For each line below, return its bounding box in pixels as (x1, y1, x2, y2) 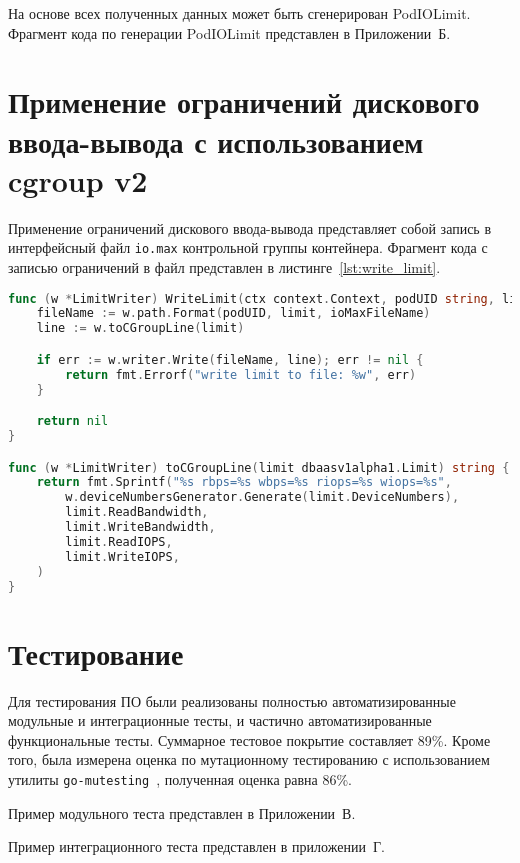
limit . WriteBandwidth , (65, 520, 216, 534)
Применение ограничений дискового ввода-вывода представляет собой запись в (8, 217, 492, 238)
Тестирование (8, 632, 184, 673)
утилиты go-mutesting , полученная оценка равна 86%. (8, 768, 353, 789)
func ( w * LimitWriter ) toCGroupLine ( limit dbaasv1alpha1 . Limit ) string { (8, 460, 510, 475)
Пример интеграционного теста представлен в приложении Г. (8, 836, 385, 857)
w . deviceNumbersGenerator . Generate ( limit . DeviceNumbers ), (65, 490, 460, 505)
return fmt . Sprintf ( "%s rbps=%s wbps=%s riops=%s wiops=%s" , (36, 475, 452, 490)
